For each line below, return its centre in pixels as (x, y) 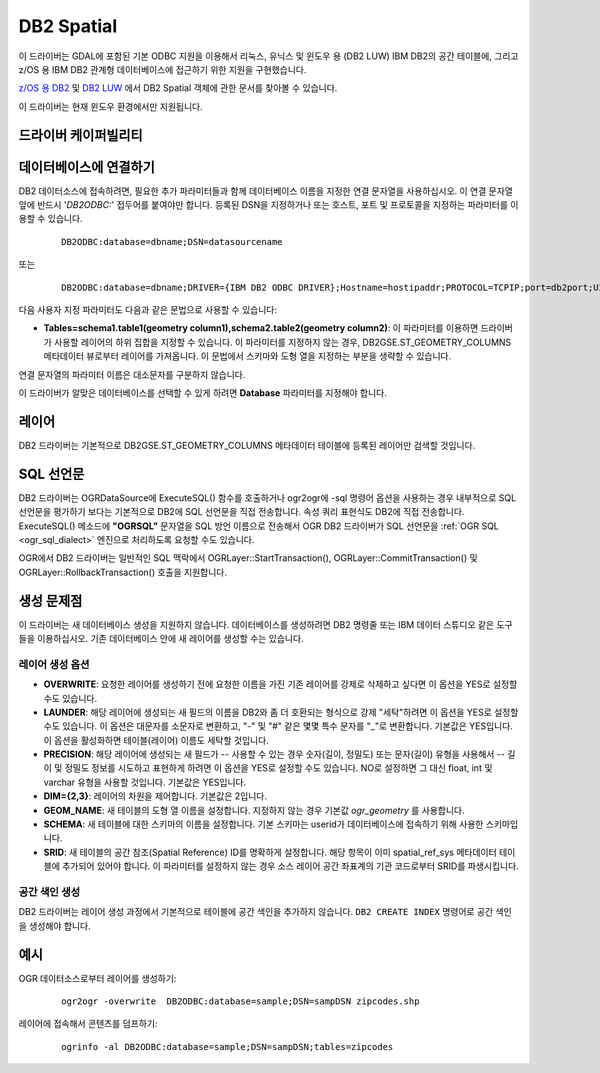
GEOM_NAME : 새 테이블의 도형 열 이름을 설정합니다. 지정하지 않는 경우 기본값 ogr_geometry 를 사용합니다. (254, 810)
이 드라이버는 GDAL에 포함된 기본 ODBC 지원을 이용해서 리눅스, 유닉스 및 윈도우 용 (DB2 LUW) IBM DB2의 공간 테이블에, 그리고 (268, 56)
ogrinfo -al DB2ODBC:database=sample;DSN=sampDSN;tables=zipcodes (227, 1046)
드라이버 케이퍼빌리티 (81, 135)
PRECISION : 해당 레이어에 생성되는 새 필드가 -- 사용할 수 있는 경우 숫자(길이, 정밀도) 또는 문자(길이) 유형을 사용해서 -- (274, 754)
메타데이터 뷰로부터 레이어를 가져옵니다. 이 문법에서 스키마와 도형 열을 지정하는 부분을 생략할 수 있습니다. (247, 356)
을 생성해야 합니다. (54, 926)
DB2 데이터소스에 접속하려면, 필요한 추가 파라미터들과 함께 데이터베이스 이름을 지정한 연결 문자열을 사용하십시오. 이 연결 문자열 (266, 191)
